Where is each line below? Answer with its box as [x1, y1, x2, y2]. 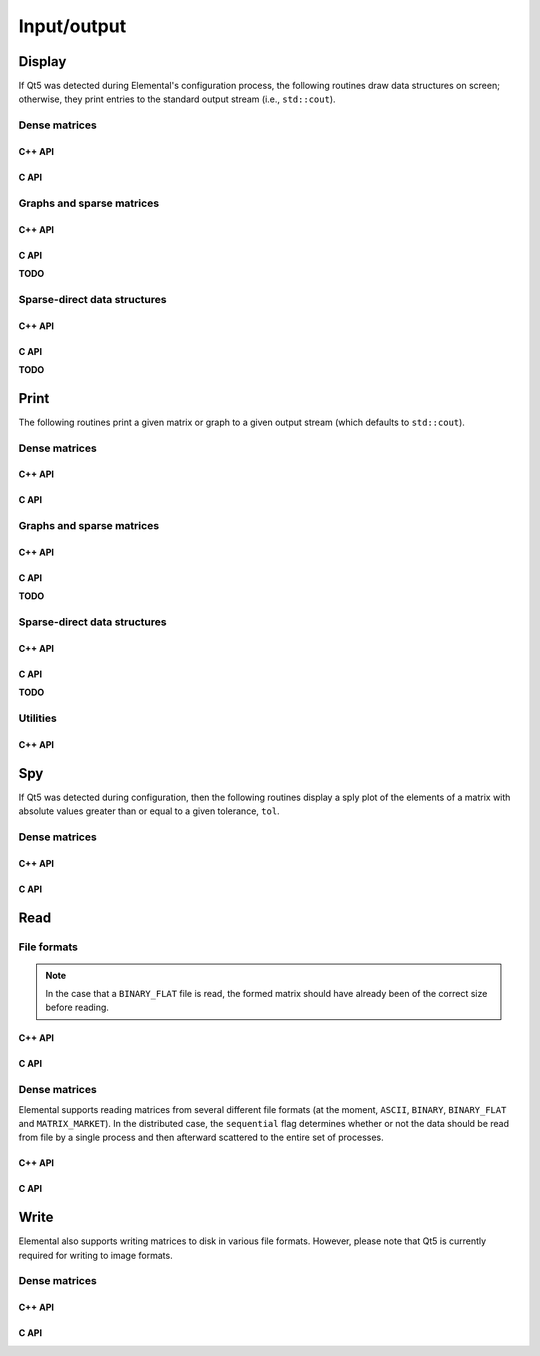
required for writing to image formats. [18, 1249, 174, 1261]
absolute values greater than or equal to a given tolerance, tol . [18, 805, 280, 817]
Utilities [18, 711, 57, 725]
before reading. [45, 1001, 110, 1014]
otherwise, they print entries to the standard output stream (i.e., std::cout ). [18, 93, 336, 105]
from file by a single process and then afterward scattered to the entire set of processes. [18, 1131, 384, 1144]
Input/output [18, 15, 127, 37]
